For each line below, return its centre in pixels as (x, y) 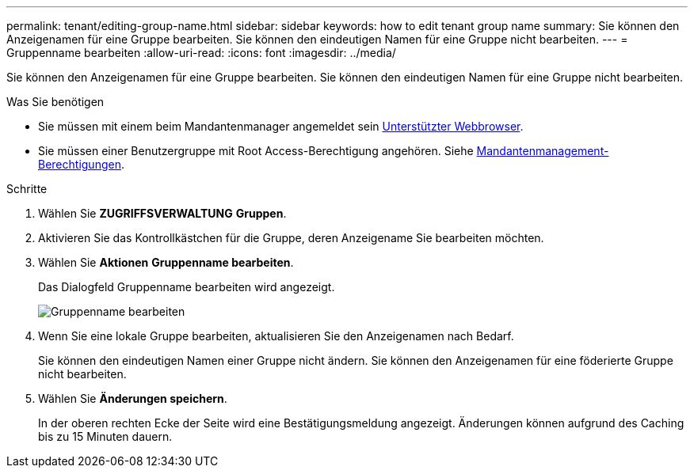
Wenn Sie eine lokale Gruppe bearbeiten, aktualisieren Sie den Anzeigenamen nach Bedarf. (276, 336)
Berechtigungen (80, 164)
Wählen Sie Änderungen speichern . (133, 398)
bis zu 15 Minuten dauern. (105, 436)
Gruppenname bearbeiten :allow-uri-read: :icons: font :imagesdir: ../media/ (201, 53)
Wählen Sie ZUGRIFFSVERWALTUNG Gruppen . (162, 213)
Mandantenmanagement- (543, 151)
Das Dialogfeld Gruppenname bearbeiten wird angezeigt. (187, 287)
